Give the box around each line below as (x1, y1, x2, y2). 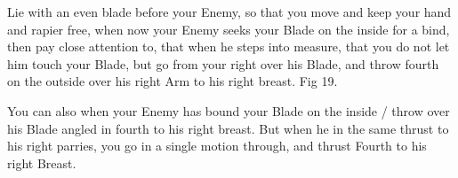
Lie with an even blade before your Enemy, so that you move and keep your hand (7, 3, 452, 20)
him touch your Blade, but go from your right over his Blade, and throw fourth (7, 54, 439, 73)
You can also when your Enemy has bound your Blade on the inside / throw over (7, 101, 450, 120)
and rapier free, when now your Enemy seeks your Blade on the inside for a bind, (7, 19, 450, 38)
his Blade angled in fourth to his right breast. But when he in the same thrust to (7, 119, 449, 137)
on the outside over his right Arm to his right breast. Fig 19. (7, 72, 338, 90)
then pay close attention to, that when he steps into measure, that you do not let (7, 37, 450, 56)
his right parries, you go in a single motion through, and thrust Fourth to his (7, 136, 427, 155)
